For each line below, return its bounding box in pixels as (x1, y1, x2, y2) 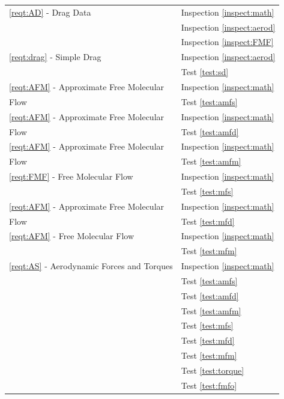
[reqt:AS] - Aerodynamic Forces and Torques (9, 260, 173, 272)
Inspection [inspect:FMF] (181, 35, 274, 48)
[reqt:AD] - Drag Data (9, 5, 91, 18)
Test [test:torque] (181, 364, 244, 376)
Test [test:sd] (181, 65, 229, 78)
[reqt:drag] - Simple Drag (9, 50, 101, 63)
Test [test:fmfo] (181, 379, 237, 391)
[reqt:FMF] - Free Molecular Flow (9, 170, 133, 183)
